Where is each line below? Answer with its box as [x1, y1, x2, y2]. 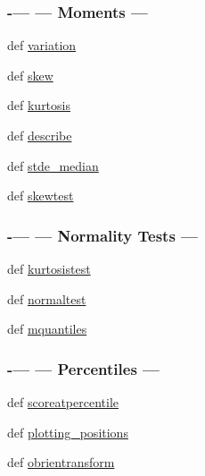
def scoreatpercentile [7, 393, 119, 411]
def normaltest [7, 289, 86, 308]
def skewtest [7, 186, 74, 205]
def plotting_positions [7, 422, 128, 441]
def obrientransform [7, 453, 115, 472]
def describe [7, 126, 72, 144]
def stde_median [7, 156, 99, 174]
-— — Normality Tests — [7, 224, 198, 246]
